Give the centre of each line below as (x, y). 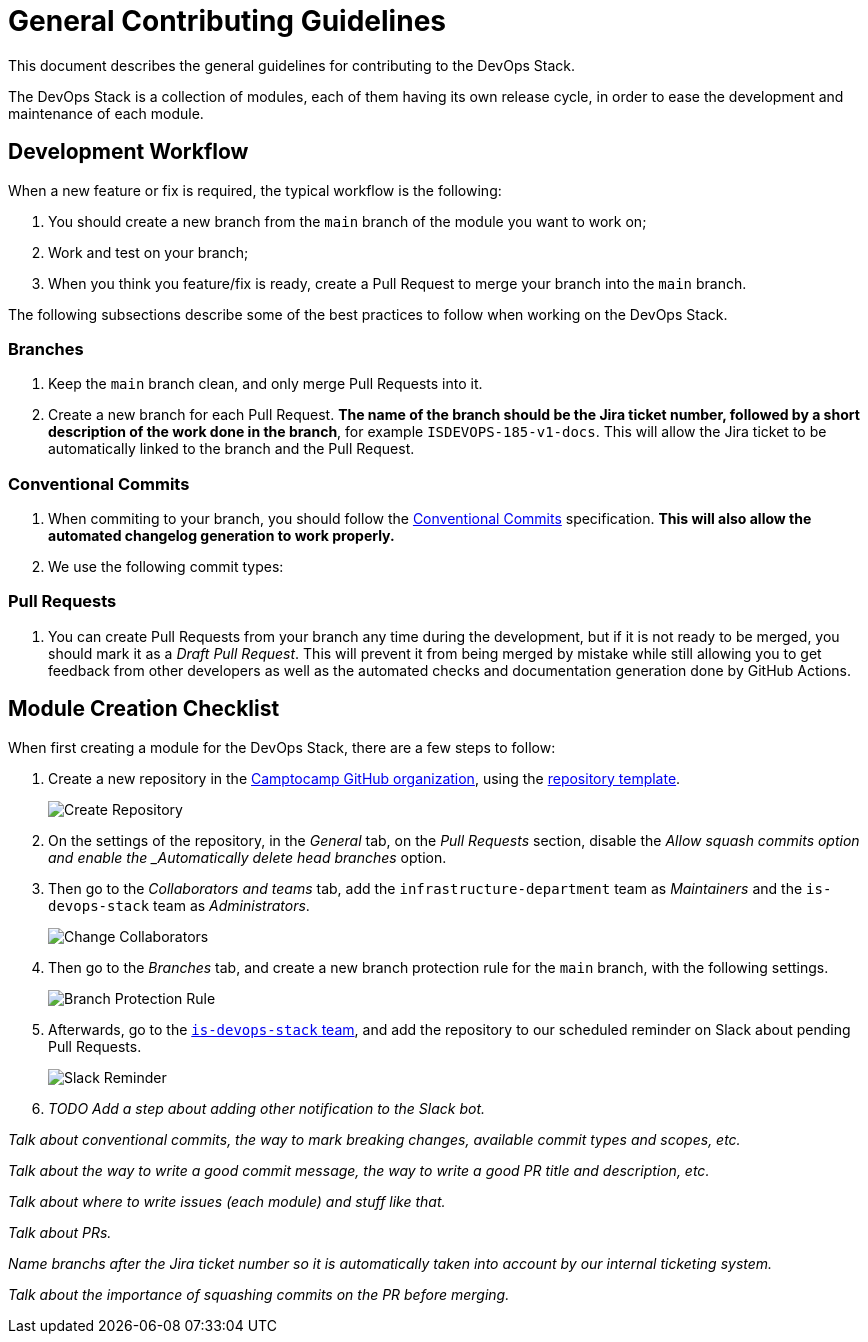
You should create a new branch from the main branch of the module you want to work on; (347, 221)
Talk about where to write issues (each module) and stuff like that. (227, 1201)
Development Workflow (128, 152)
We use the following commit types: (166, 567)
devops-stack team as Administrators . (179, 905)
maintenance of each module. (106, 113)
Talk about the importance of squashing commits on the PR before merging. (259, 1294)
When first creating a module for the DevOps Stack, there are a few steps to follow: (282, 747)
